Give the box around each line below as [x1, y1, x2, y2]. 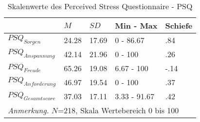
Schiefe [165, 20, 193, 31]
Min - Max [115, 20, 158, 31]
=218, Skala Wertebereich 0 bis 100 [57, 105, 179, 116]
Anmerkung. [8, 105, 49, 116]
